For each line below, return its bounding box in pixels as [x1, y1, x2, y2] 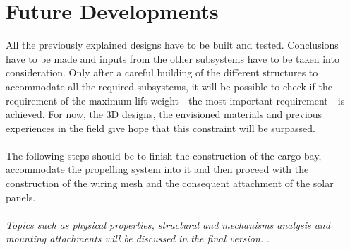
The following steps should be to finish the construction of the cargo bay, [6, 148, 322, 162]
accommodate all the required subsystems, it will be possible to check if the [6, 78, 332, 93]
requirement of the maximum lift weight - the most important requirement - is [6, 93, 345, 107]
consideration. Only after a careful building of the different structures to [6, 65, 318, 80]
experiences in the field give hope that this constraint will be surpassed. [6, 120, 315, 135]
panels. [6, 189, 36, 204]
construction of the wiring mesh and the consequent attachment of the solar [6, 176, 334, 191]
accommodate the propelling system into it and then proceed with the [6, 162, 309, 177]
